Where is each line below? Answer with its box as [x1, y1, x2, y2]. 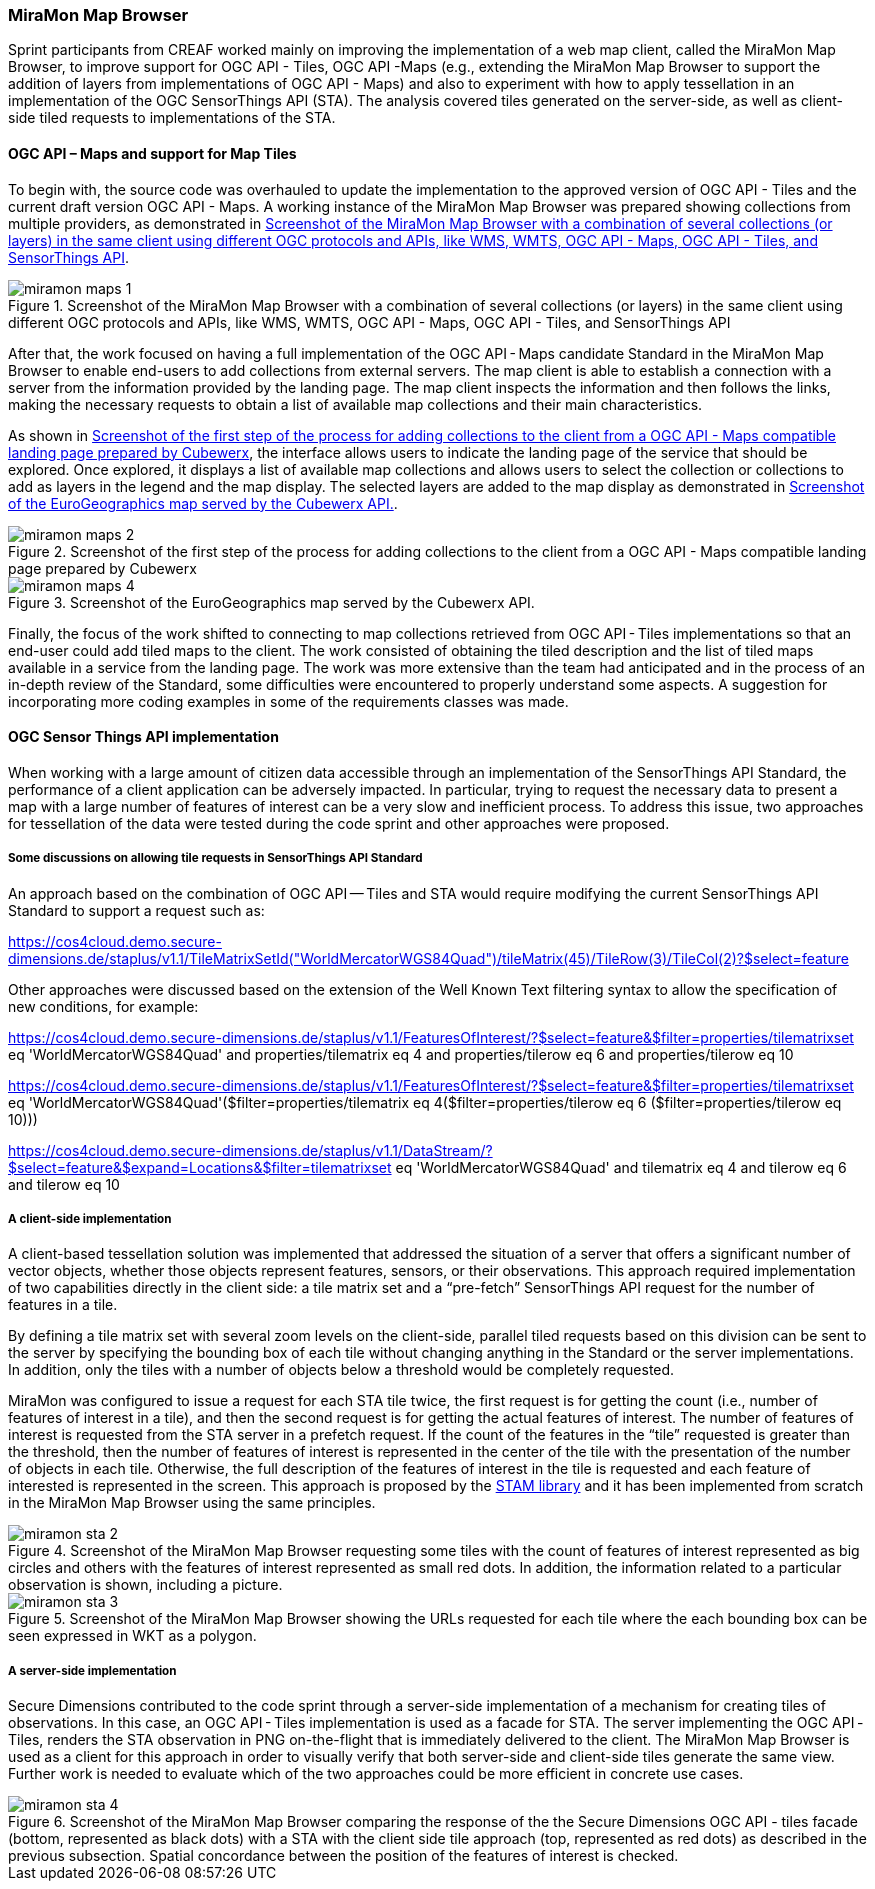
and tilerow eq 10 [8, 1175, 120, 1193]
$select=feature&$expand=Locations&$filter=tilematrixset [8, 1158, 392, 1176]
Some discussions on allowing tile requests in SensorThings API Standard [8, 851, 423, 866]
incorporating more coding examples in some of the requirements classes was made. [8, 692, 569, 710]
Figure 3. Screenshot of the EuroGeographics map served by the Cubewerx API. [8, 593, 535, 611]
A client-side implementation [8, 1211, 172, 1226]
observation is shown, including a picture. [8, 1576, 283, 1594]
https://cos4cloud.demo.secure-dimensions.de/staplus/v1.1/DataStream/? [8, 1141, 493, 1159]
